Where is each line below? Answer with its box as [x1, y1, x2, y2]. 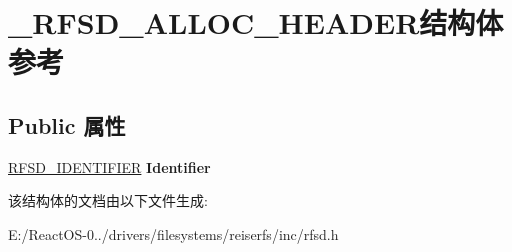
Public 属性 [8, 109, 126, 140]
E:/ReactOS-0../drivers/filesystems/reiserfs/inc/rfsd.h [8, 223, 339, 244]
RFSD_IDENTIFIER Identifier [8, 156, 211, 177]
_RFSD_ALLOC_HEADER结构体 [8, 2, 504, 43]
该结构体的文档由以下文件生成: [8, 190, 208, 211]
